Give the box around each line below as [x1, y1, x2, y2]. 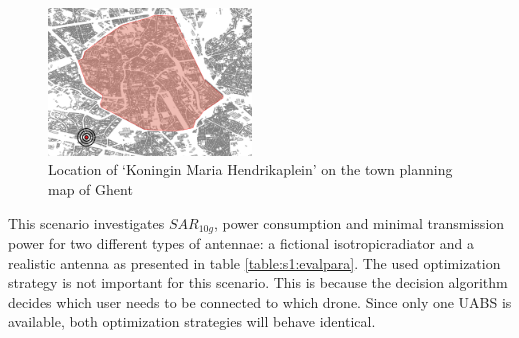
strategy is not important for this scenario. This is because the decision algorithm [8, 272, 508, 293]
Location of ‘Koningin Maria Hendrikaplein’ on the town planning [48, 159, 453, 180]
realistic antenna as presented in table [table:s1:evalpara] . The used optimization [8, 252, 501, 273]
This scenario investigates [8, 212, 165, 233]
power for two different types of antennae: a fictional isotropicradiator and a [8, 233, 474, 254]
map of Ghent [48, 179, 133, 200]
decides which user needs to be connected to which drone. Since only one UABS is [8, 291, 512, 312]
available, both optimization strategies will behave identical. [8, 311, 376, 332]
